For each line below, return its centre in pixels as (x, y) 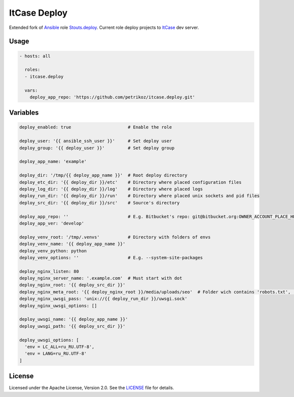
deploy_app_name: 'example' (53, 161)
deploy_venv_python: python (53, 251)
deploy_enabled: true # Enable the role (96, 127)
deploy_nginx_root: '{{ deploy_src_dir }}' (73, 285)
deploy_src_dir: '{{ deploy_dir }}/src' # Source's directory (99, 203)
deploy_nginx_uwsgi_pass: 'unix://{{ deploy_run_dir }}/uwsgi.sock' (103, 299)
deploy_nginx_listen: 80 (49, 271)
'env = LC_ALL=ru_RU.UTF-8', (60, 347)
